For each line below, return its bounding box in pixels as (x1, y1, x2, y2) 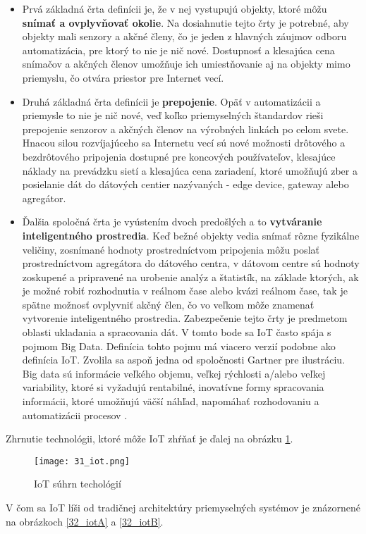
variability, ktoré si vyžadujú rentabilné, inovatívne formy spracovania (22, 380, 324, 395)
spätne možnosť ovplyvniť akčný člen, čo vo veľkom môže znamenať (22, 297, 315, 311)
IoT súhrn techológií (34, 476, 121, 491)
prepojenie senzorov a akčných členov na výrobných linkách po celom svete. (22, 121, 349, 136)
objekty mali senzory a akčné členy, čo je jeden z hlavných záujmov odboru (22, 29, 347, 44)
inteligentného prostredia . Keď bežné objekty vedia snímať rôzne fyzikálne (22, 228, 360, 242)
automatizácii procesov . (22, 407, 128, 422)
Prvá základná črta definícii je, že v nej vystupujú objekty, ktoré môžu (22, 1, 327, 15)
